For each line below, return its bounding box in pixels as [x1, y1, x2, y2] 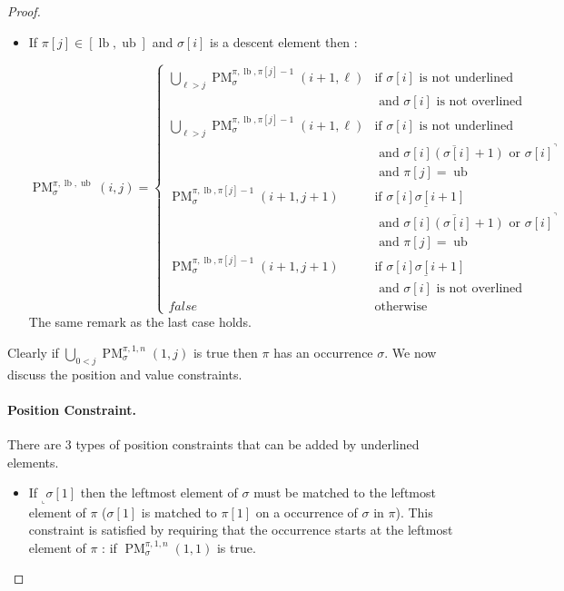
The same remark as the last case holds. [28, 312, 252, 331]
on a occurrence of [255, 502, 358, 521]
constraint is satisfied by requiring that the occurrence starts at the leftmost [28, 520, 453, 539]
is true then [193, 342, 258, 361]
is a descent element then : [210, 32, 358, 51]
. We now [384, 342, 437, 361]
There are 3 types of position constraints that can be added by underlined [7, 434, 420, 453]
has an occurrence [273, 342, 373, 361]
